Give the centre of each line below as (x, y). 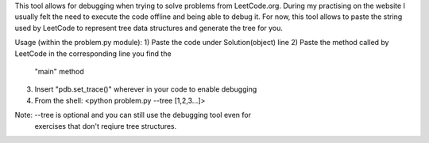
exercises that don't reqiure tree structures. (106, 126)
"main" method (60, 71)
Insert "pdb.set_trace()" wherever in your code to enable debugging (146, 89)
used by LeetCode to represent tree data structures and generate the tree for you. (149, 28)
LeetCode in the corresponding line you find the (93, 53)
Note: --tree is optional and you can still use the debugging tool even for (133, 115)
